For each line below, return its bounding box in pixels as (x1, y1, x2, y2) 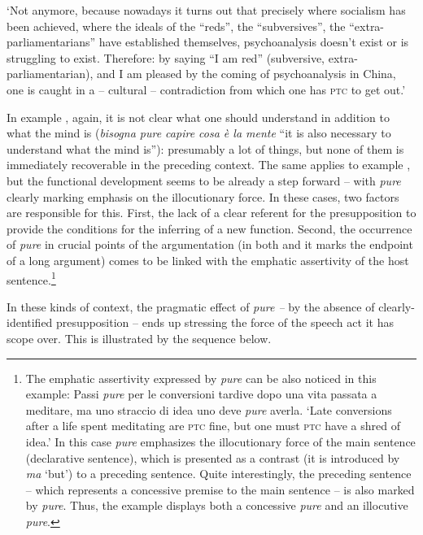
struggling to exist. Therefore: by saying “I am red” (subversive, (7, 49, 325, 66)
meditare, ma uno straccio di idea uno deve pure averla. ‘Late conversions (25, 401, 392, 418)
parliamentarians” (7, 33, 96, 50)
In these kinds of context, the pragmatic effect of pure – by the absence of (7, 298, 375, 315)
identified (7, 314, 53, 331)
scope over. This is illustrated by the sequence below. (7, 329, 272, 346)
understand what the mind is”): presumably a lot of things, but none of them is (7, 140, 404, 157)
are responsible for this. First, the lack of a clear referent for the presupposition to (7, 204, 416, 221)
